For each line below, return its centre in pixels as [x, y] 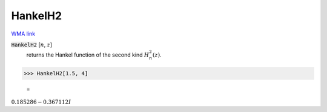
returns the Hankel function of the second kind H [88, 55]
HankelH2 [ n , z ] [32, 45]
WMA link [23, 34]
